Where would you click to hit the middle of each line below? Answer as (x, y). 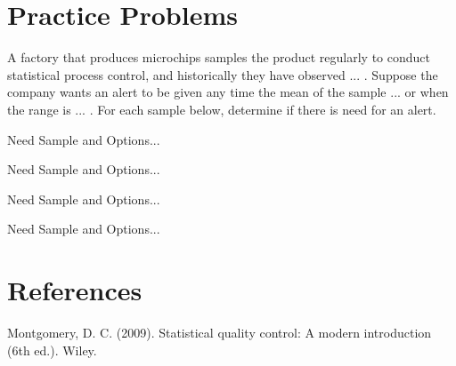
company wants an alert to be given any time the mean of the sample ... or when (228, 92)
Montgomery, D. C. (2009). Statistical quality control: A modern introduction (220, 332)
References (75, 290)
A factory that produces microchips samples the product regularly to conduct (219, 57)
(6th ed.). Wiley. (52, 350)
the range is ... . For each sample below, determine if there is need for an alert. (222, 109)
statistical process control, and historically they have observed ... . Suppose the (223, 74)
